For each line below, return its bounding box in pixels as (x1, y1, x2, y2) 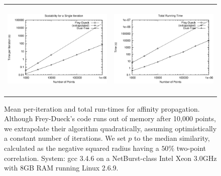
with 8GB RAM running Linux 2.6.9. (4, 162, 119, 173)
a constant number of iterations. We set (4, 133, 126, 143)
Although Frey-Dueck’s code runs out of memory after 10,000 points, (4, 113, 216, 124)
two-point (176, 143, 206, 153)
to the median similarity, (134, 133, 210, 143)
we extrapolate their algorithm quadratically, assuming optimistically (4, 123, 217, 133)
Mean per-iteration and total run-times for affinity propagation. (4, 103, 200, 114)
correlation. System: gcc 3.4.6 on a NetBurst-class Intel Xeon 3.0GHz (4, 152, 217, 163)
